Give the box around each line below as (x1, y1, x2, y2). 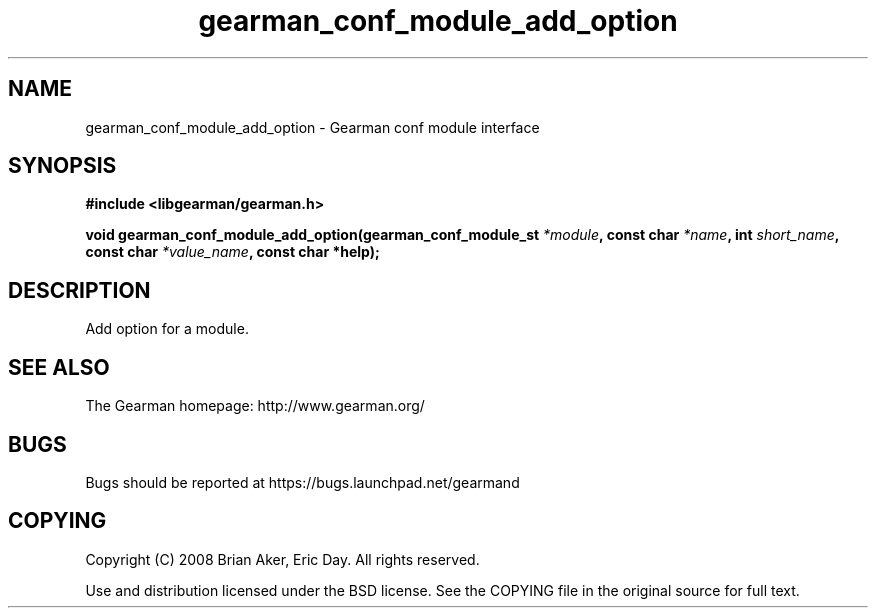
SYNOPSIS (8, 153, 117, 179)
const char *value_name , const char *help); (85, 243, 380, 261)
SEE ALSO (8, 354, 110, 380)
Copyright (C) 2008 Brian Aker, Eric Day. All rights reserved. (85, 550, 480, 568)
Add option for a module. (85, 320, 249, 338)
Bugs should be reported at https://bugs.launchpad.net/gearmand (85, 473, 520, 491)
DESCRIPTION (8, 277, 151, 303)
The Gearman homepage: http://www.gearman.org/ (85, 397, 425, 415)
